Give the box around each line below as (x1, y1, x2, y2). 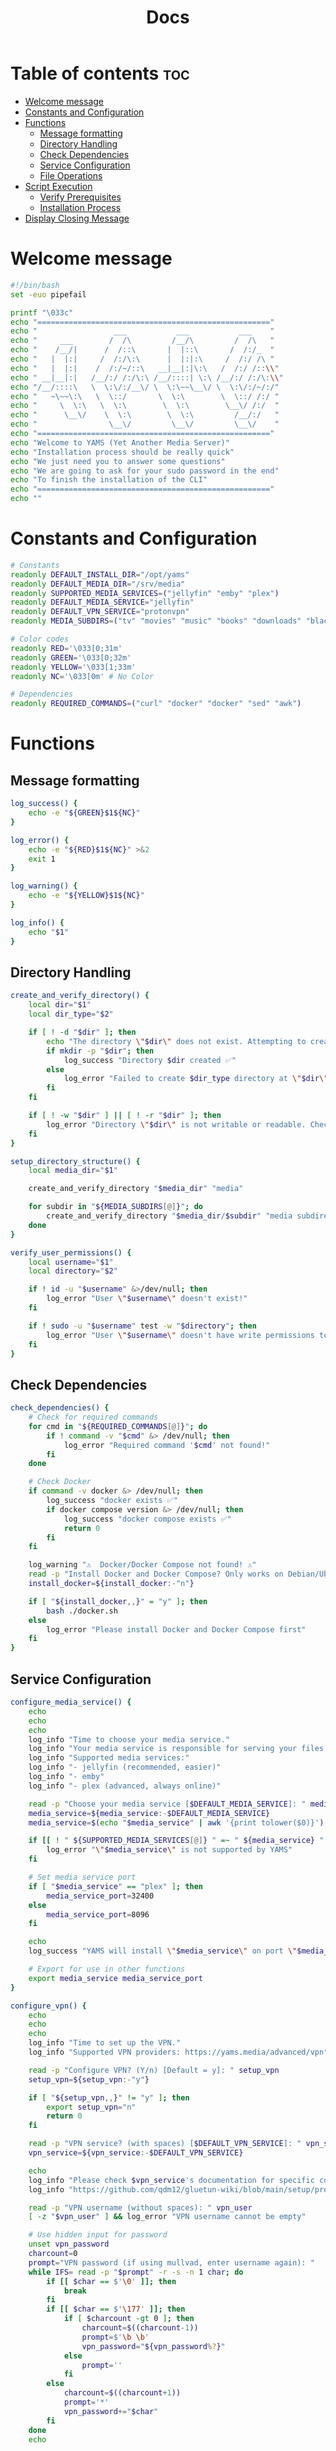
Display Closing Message (24, 212, 130, 224)
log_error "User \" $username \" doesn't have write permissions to (46, 1330, 329, 1340)
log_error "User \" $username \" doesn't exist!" (46, 1294, 248, 1304)
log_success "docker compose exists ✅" (63, 1514, 232, 1524)
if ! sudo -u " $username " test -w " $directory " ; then (28, 1321, 257, 1331)
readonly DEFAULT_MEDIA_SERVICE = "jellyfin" (10, 597, 195, 608)
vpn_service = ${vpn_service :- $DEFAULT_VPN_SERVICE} (28, 2148, 244, 2158)
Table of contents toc (10, 62, 190, 85)
